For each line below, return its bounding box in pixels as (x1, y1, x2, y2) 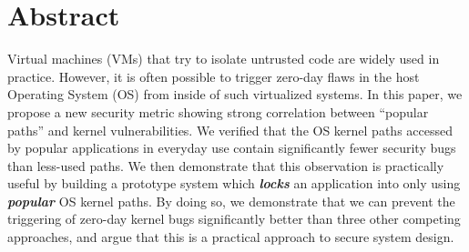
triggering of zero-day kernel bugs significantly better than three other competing (7, 209, 461, 228)
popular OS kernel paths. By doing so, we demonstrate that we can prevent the (7, 191, 455, 210)
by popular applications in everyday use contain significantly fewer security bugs (7, 138, 456, 157)
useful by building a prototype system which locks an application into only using (7, 174, 461, 193)
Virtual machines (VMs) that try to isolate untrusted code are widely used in (7, 49, 440, 68)
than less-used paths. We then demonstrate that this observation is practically (7, 156, 444, 175)
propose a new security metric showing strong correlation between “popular (7, 102, 429, 121)
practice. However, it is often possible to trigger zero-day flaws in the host (7, 66, 420, 86)
